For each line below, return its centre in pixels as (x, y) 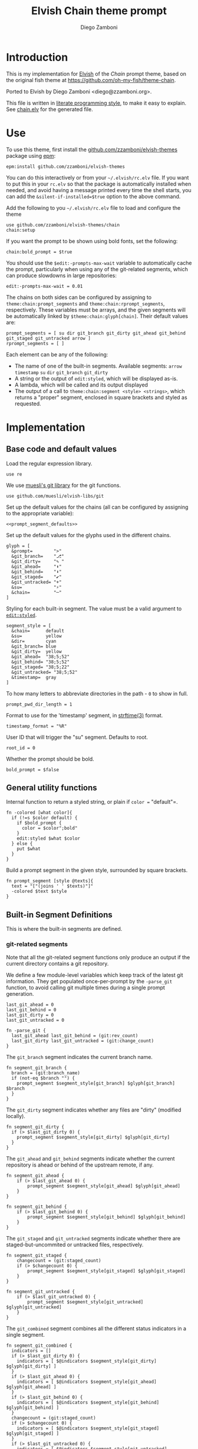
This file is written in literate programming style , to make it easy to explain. (96, 103)
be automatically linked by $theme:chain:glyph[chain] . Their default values (97, 316)
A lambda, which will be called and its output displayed (81, 385)
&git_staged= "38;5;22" (40, 667)
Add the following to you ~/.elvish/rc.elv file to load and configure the (93, 207)
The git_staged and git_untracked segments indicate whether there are (93, 1238)
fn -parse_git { (26, 1030)
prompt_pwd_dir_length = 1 (39, 704)
